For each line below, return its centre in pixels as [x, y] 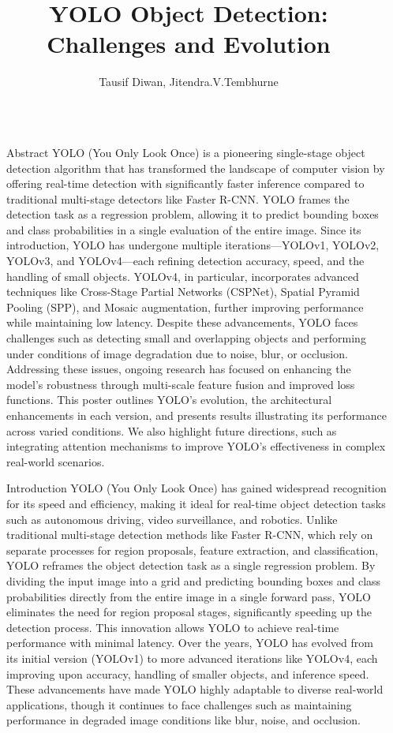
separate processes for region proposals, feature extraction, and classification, [193, 550]
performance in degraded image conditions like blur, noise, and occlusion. [183, 720]
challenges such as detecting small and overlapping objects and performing [186, 338]
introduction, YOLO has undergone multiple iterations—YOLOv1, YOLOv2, [193, 245]
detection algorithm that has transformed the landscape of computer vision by [196, 168]
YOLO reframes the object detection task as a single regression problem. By [191, 565]
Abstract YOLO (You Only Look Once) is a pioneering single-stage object [186, 152]
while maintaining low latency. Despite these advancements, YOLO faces [182, 322]
